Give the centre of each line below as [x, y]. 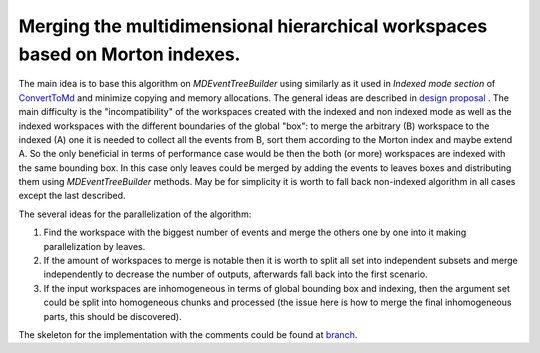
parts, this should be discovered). [112, 316]
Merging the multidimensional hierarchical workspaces [253, 26]
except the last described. [72, 196]
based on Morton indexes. [129, 54]
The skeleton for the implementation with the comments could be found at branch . [188, 334]
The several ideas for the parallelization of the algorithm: [135, 214]
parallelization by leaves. [94, 246]
